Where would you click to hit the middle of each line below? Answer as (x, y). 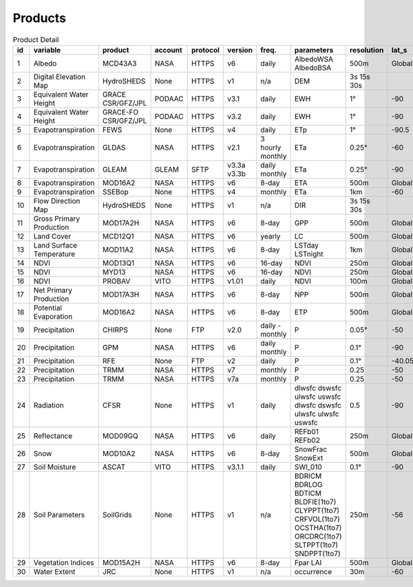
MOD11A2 (118, 250)
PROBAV (116, 281)
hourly (271, 147)
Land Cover (52, 236)
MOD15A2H (121, 562)
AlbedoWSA (314, 59)
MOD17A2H (121, 223)
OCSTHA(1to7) (318, 528)
